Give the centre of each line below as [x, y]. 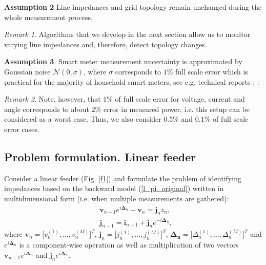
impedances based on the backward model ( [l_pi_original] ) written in [114, 188]
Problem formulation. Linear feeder [100, 156]
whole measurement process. [48, 17]
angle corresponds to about [47, 109]
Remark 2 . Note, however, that [53, 99]
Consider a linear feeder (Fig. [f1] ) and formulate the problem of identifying [123, 178]
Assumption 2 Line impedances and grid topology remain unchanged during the [133, 7]
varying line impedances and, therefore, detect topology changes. [106, 44]
